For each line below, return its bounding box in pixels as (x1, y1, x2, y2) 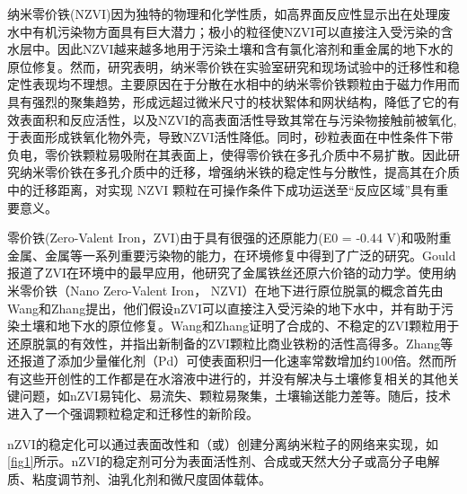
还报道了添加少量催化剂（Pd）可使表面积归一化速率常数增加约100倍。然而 (7, 351, 445, 370)
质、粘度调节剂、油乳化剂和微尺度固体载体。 (7, 469, 271, 488)
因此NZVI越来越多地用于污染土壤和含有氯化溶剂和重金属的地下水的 (57, 40, 454, 58)
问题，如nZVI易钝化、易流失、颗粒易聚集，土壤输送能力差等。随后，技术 (19, 386, 451, 405)
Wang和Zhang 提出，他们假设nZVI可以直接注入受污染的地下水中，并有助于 (7, 298, 442, 317)
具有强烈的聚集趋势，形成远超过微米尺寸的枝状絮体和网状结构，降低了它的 (7, 92, 447, 110)
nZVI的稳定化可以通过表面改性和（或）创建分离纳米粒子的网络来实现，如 (7, 434, 438, 453)
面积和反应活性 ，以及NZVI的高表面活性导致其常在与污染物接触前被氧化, (31, 110, 457, 128)
